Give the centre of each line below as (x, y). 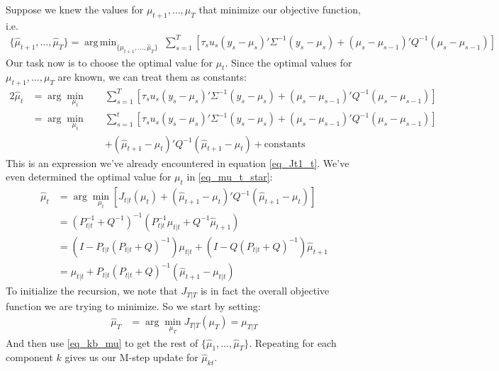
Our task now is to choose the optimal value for (109, 62)
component (29, 357)
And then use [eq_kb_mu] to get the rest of (102, 342)
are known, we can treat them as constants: (152, 77)
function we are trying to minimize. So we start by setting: (133, 306)
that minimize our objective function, (280, 9)
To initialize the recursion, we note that (92, 291)
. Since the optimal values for (288, 62)
